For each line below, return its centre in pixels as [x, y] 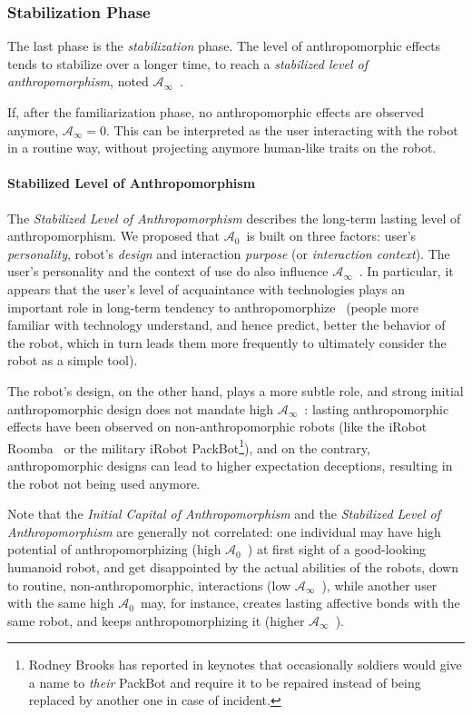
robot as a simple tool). [73, 360]
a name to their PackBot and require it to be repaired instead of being [225, 682]
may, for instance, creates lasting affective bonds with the [300, 603]
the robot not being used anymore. [104, 483]
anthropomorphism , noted [78, 81]
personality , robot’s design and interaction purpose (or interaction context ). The [229, 253]
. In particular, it [406, 271]
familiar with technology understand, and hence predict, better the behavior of [226, 325]
